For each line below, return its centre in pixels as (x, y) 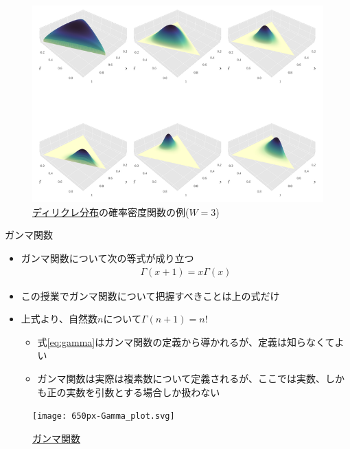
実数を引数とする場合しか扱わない (143, 392)
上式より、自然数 (59, 319)
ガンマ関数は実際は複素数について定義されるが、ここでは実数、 (181, 379)
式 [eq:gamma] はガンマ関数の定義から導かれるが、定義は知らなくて (186, 341)
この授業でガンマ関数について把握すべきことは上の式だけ (150, 295)
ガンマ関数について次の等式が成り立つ (107, 258)
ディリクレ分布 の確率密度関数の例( (111, 211)
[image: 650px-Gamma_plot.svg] (104, 416)
